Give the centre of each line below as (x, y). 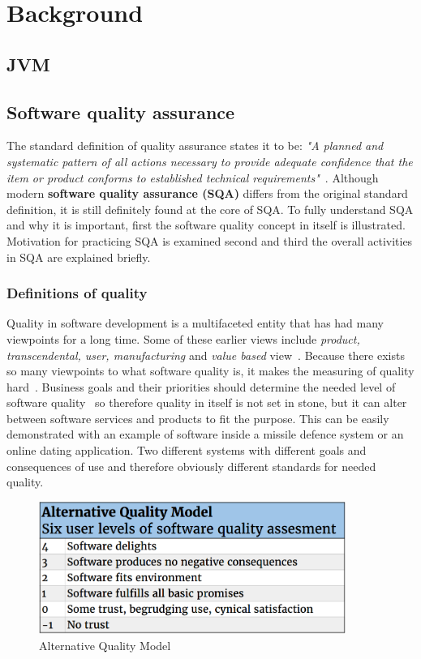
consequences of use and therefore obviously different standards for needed (191, 466)
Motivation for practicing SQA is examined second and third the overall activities (210, 240)
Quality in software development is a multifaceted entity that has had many (195, 323)
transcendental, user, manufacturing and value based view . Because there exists (206, 355)
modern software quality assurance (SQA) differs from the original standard (207, 193)
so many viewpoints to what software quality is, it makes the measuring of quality (210, 371)
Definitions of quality (77, 293)
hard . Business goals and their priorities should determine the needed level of (201, 386)
